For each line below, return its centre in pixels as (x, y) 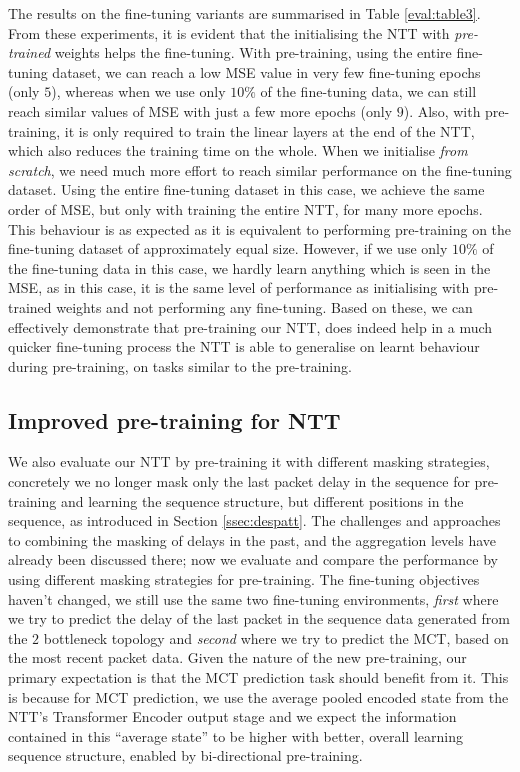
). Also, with (442, 110)
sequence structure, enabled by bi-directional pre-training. (185, 755)
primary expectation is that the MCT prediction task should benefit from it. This (258, 677)
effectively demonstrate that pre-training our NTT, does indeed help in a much (250, 326)
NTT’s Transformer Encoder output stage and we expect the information (232, 716)
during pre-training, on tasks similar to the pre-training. (180, 365)
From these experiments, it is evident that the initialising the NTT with (229, 32)
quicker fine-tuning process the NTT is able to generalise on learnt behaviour (244, 346)
